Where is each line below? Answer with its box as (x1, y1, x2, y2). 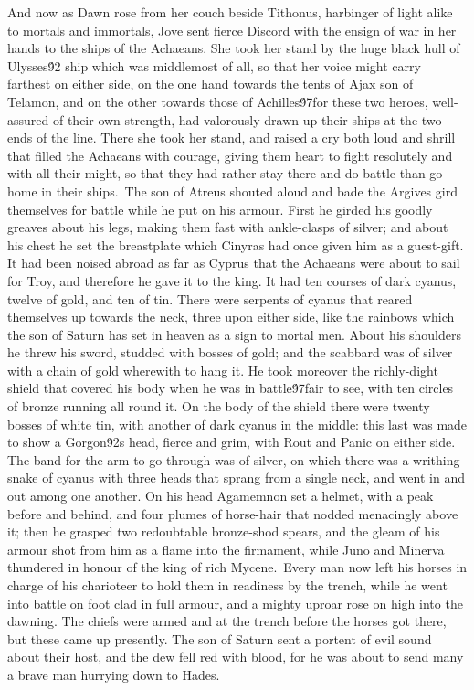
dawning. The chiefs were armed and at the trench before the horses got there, (7, 611, 447, 631)
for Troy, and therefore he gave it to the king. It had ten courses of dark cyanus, (7, 271, 457, 290)
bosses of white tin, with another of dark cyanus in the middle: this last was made (7, 414, 468, 433)
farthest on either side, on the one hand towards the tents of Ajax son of (7, 74, 414, 93)
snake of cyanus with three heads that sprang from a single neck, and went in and (7, 468, 465, 487)
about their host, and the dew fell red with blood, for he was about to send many (7, 647, 464, 666)
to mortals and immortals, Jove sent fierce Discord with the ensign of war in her (7, 20, 457, 39)
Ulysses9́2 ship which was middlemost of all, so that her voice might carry (7, 56, 421, 75)
